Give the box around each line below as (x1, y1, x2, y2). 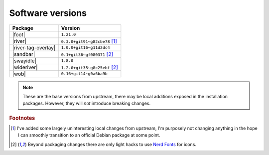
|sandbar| (12, 50, 35, 57)
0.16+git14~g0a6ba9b (61, 71, 108, 77)
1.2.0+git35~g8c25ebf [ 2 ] (61, 64, 118, 71)
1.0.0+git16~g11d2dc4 (61, 45, 110, 50)
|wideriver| (12, 64, 38, 71)
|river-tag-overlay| (12, 44, 56, 51)
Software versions (9, 7, 87, 18)
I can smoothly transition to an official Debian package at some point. (18, 132, 160, 138)
